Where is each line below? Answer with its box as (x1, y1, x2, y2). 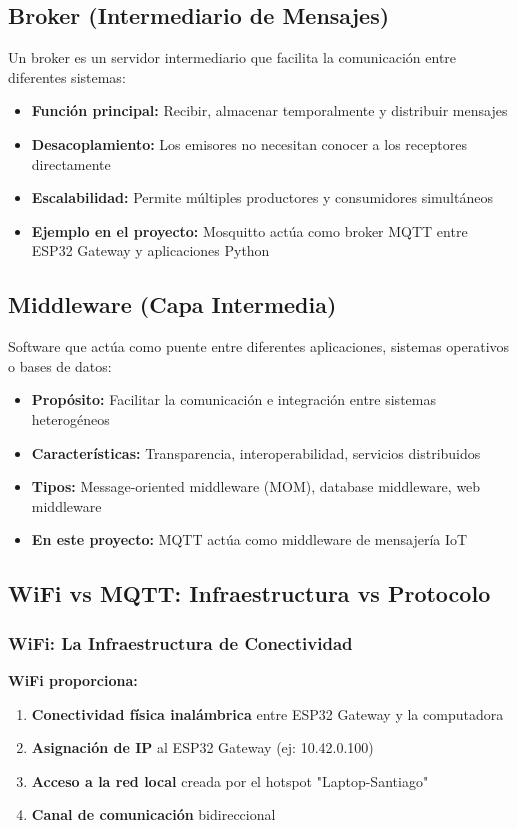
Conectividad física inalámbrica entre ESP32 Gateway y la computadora (31, 703, 504, 724)
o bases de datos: (8, 355, 112, 376)
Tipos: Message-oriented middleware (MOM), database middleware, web (31, 476, 481, 497)
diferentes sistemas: (8, 66, 126, 87)
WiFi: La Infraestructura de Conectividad (8, 630, 353, 655)
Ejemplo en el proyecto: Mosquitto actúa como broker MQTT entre (31, 220, 468, 241)
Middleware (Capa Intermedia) (8, 289, 337, 320)
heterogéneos (31, 408, 110, 429)
